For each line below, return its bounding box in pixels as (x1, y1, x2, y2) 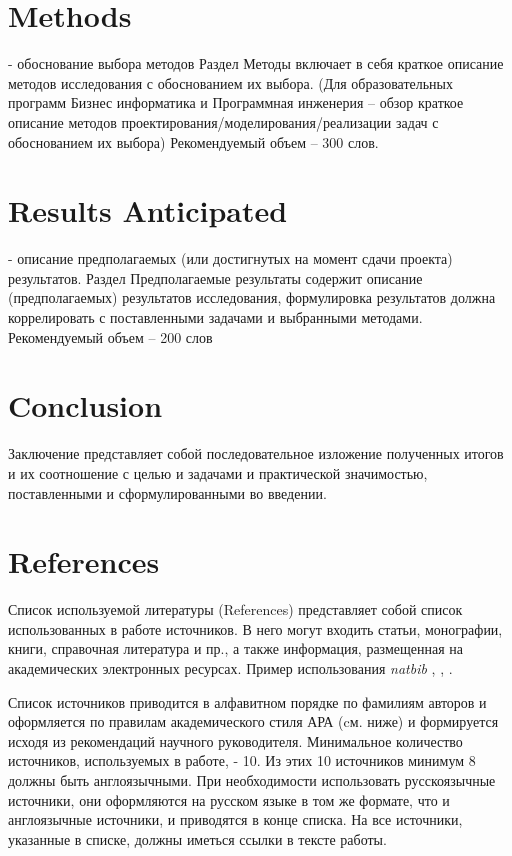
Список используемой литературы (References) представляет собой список (8, 599, 463, 620)
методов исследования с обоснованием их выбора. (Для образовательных (8, 72, 454, 93)
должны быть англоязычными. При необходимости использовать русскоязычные (8, 769, 496, 790)
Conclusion (8, 385, 163, 426)
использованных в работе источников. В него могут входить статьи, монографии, (8, 618, 503, 639)
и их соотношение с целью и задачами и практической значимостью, (8, 462, 428, 483)
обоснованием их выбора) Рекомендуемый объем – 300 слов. (8, 131, 379, 152)
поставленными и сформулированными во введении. (8, 482, 327, 503)
